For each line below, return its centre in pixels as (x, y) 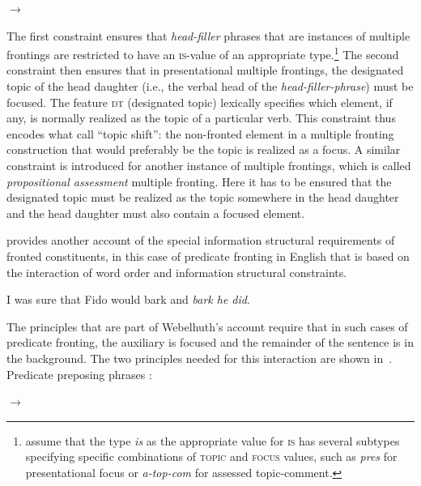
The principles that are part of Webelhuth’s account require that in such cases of (207, 326)
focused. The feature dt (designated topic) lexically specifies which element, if (200, 102)
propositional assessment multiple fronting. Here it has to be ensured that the (199, 181)
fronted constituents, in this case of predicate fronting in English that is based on (208, 256)
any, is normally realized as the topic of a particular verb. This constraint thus (201, 118)
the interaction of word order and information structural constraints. (177, 272)
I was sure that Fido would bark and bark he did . (128, 299)
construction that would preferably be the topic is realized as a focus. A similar (204, 149)
